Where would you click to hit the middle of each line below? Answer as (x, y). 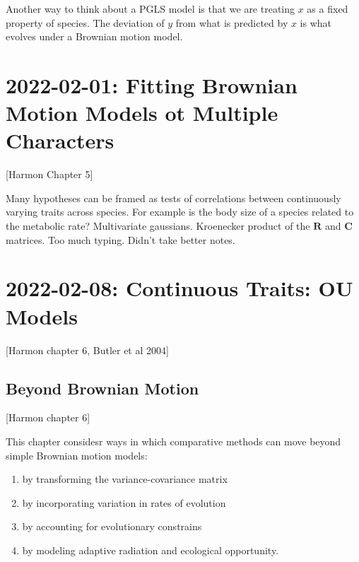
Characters (60, 140)
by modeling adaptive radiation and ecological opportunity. (151, 550)
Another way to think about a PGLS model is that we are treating (151, 8)
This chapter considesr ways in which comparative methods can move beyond (173, 441)
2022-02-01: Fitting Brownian (152, 84)
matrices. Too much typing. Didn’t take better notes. (120, 239)
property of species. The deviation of (85, 22)
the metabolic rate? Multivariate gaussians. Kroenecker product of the (158, 226)
